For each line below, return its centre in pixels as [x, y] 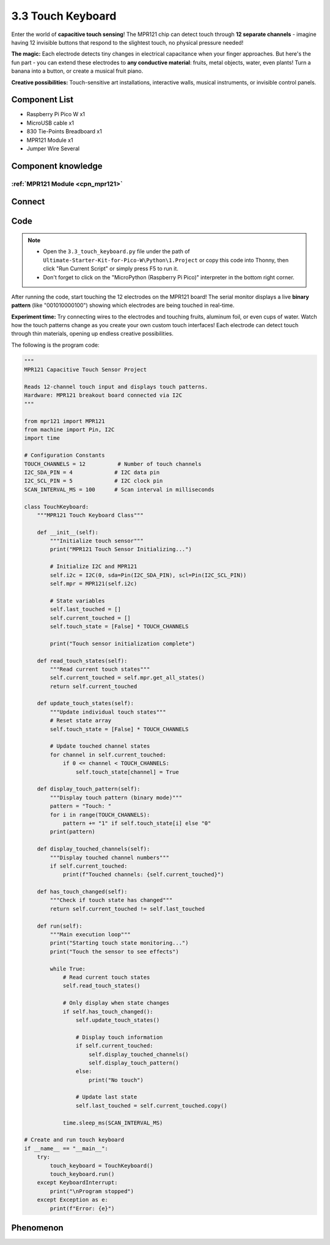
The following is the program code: [55, 345]
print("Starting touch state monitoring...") [119, 943]
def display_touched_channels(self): [94, 849]
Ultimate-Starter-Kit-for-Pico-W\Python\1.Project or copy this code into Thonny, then [166, 260]
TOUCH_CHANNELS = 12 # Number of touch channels [113, 464]
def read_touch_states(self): [82, 661]
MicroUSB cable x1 [50, 123]
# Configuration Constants [64, 455]
